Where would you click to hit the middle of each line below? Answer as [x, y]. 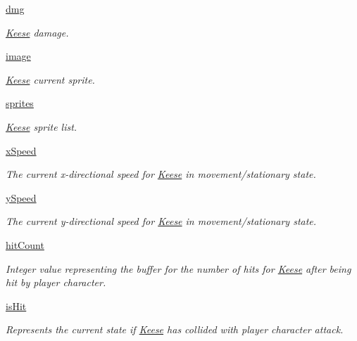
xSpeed [21, 150]
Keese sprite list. [42, 126]
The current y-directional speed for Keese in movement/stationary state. [161, 221]
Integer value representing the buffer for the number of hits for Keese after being [178, 268]
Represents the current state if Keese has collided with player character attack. [175, 329]
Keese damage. [37, 32]
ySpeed [21, 197]
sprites [20, 103]
